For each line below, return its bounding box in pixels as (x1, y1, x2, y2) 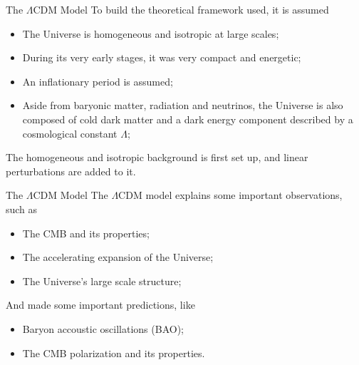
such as (6, 201, 38, 216)
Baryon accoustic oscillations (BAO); (22, 321, 184, 336)
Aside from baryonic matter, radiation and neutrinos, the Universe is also (22, 98, 343, 113)
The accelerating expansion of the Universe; (22, 250, 214, 264)
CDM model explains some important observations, (118, 187, 343, 202)
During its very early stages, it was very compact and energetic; (22, 50, 301, 65)
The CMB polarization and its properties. (22, 345, 205, 360)
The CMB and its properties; (22, 225, 150, 240)
